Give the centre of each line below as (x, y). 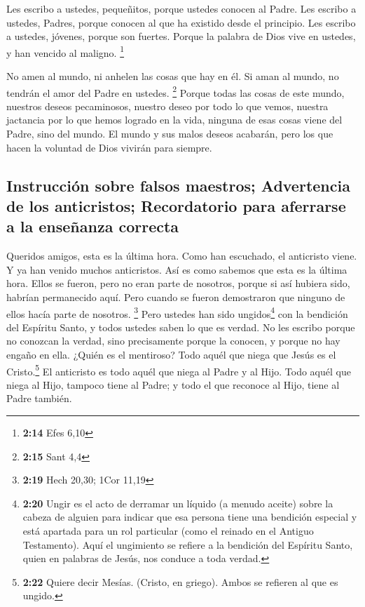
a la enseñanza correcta (93, 226)
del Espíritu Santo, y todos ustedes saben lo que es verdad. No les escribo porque (181, 327)
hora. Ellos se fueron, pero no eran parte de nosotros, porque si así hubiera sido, (178, 283)
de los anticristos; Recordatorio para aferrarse (176, 206)
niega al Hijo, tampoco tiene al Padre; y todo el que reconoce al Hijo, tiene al (173, 384)
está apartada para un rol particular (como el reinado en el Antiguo (168, 531)
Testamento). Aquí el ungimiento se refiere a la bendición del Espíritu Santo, (188, 544)
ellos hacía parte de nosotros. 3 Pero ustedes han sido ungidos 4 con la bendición (177, 312)
